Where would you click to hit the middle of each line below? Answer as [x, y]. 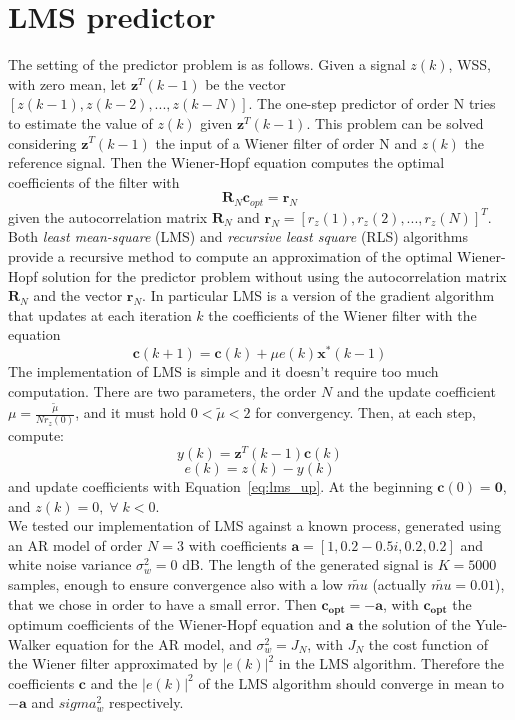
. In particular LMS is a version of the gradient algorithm [318, 295]
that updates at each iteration [100, 314]
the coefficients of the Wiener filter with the [342, 314]
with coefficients [237, 544]
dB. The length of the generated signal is [307, 564]
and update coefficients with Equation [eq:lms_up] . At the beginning [220, 486]
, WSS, [469, 64]
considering [42, 142]
